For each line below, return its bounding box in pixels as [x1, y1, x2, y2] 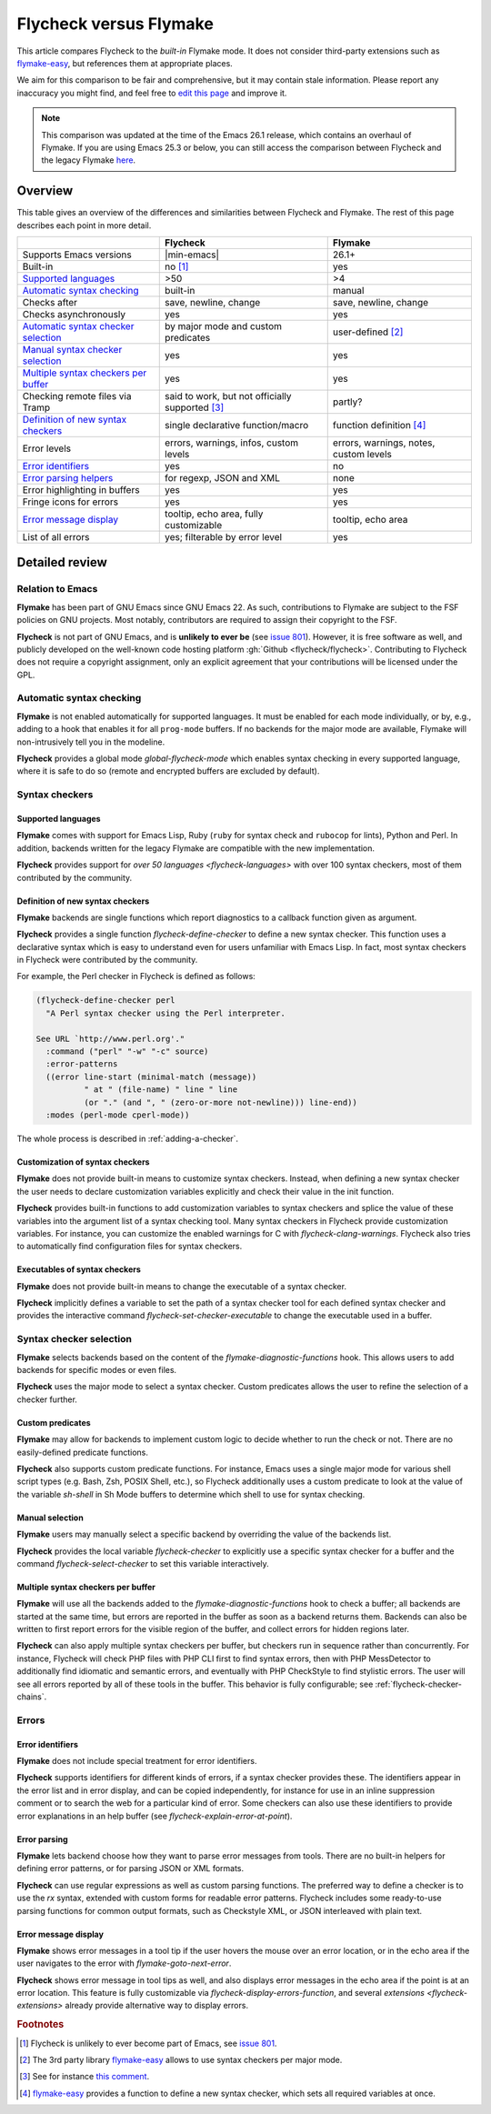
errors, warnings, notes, [332, 436, 436, 449]
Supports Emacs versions [22, 248, 132, 261]
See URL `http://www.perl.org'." [35, 1033, 185, 1044]
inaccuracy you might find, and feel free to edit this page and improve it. [16, 87, 287, 98]
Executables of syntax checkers [16, 1264, 141, 1275]
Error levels [22, 442, 72, 455]
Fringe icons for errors [22, 496, 118, 508]
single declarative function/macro [165, 418, 309, 431]
